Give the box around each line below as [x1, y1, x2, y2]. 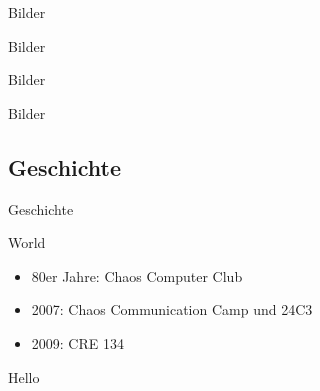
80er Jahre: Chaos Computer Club [31, 265, 243, 286]
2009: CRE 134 [31, 332, 124, 353]
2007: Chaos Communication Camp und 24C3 [31, 299, 313, 320]
